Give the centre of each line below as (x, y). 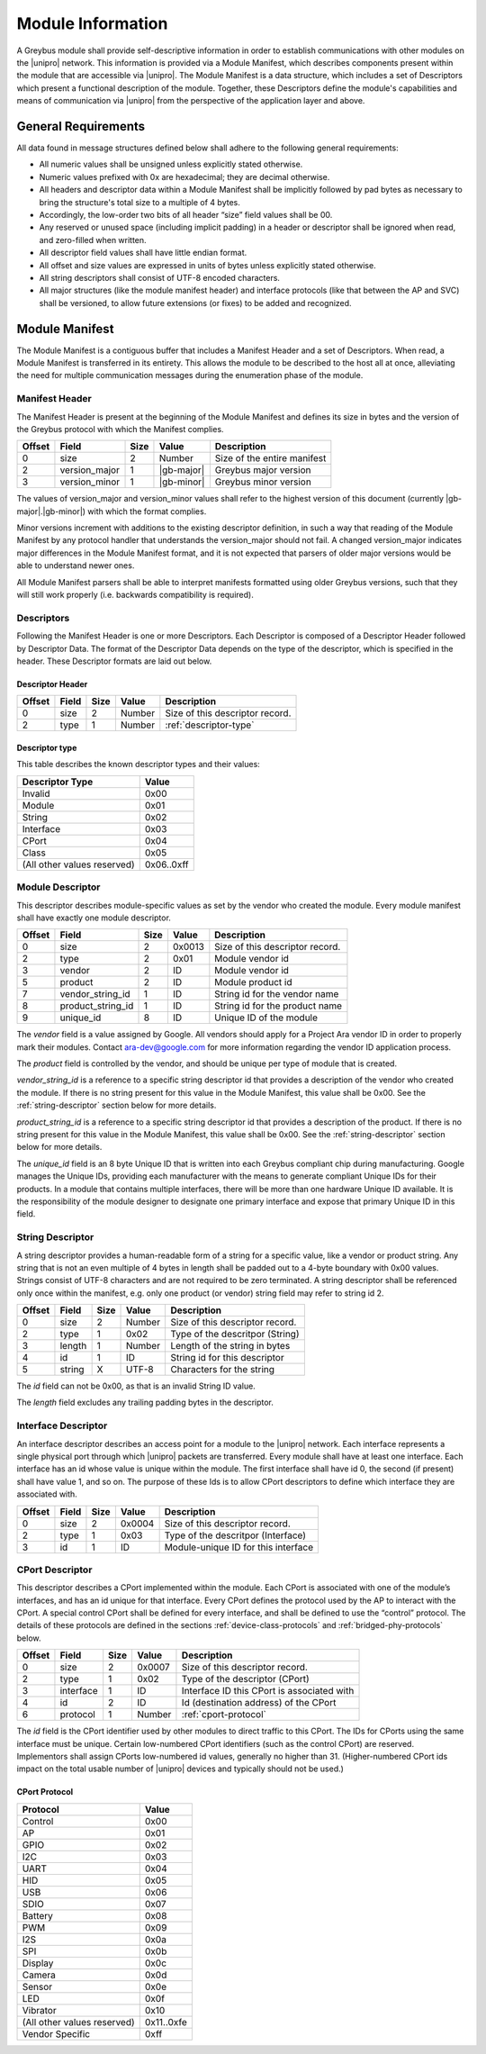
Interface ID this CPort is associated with (268, 1691)
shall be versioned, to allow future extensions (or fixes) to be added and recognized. (195, 303)
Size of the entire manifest (270, 458)
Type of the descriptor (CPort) (245, 1679)
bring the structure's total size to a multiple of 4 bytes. (139, 202)
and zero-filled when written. (93, 240)
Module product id (253, 982)
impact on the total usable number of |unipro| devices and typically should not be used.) (180, 1769)
